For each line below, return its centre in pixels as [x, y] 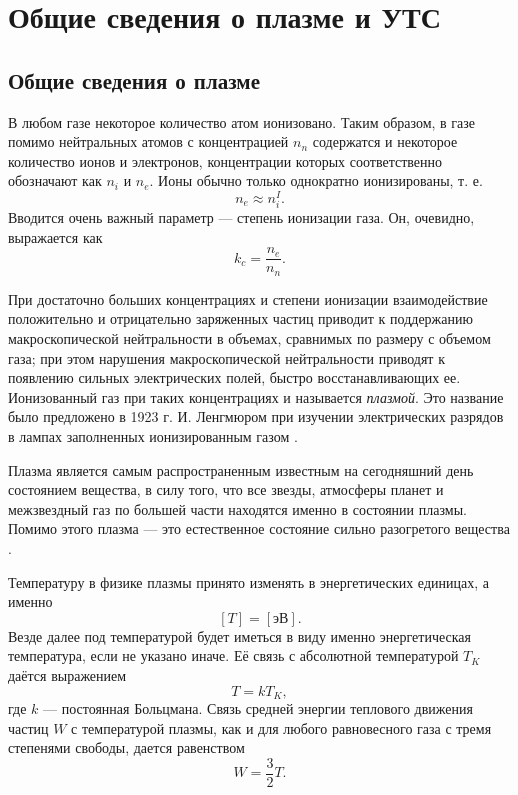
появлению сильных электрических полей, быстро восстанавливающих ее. [234, 377]
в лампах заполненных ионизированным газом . [153, 436]
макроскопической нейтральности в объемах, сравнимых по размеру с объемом [249, 338]
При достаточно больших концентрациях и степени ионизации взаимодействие [248, 298]
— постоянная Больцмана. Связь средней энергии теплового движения [258, 708]
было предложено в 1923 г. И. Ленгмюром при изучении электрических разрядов [256, 416]
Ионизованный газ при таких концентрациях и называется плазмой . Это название [256, 396]
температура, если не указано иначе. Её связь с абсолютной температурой [233, 655]
